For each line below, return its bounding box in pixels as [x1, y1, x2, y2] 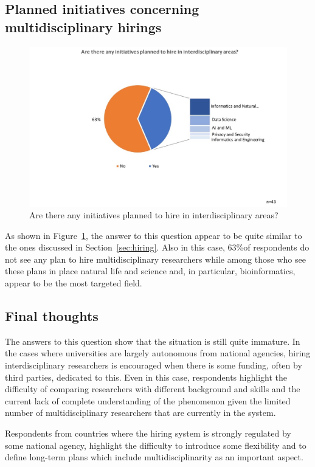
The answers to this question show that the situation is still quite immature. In [5, 334, 300, 347]
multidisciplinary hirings [5, 17, 162, 36]
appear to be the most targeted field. [5, 277, 142, 289]
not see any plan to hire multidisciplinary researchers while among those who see [5, 252, 306, 265]
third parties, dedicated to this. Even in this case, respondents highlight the [5, 370, 287, 383]
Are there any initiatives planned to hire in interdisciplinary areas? [29, 209, 279, 221]
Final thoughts [5, 306, 99, 325]
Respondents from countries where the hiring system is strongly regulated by [5, 427, 291, 440]
